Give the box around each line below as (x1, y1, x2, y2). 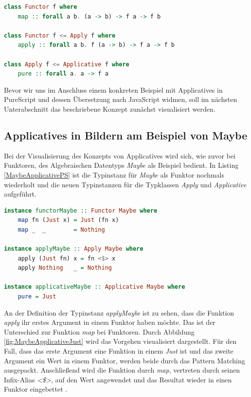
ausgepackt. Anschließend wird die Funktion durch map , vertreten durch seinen (4, 365, 240, 375)
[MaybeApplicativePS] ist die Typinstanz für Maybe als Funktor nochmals (4, 169, 224, 179)
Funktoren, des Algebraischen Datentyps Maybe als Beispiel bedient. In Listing (4, 160, 239, 170)
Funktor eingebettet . (4, 384, 68, 394)
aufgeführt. (4, 189, 36, 199)
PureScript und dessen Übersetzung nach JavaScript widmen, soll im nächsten (4, 94, 237, 104)
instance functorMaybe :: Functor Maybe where (4, 207, 158, 214)
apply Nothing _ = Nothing (18, 264, 112, 272)
